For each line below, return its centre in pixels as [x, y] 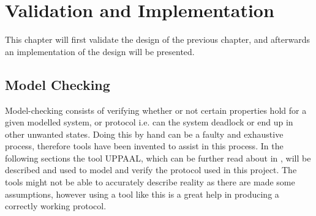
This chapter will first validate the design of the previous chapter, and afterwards [158, 39]
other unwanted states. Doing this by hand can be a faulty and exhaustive [144, 134]
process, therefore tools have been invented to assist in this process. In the [144, 146]
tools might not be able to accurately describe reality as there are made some [150, 182]
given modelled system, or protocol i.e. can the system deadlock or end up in [149, 122]
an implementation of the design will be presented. [100, 51]
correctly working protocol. [56, 206]
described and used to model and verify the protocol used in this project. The [151, 170]
